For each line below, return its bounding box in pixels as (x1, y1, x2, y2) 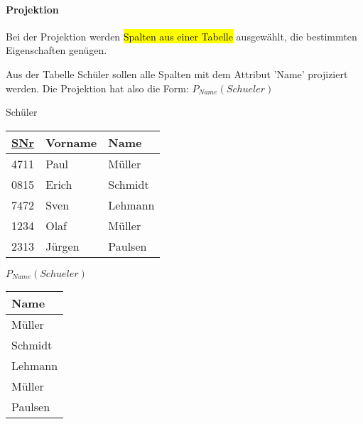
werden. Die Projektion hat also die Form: (6, 80, 189, 95)
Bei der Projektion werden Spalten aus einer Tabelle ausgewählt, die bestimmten (6, 28, 357, 43)
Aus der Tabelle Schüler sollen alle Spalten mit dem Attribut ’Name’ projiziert (6, 66, 348, 81)
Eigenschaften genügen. (6, 43, 107, 58)
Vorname (45, 134, 97, 151)
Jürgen (45, 237, 80, 254)
